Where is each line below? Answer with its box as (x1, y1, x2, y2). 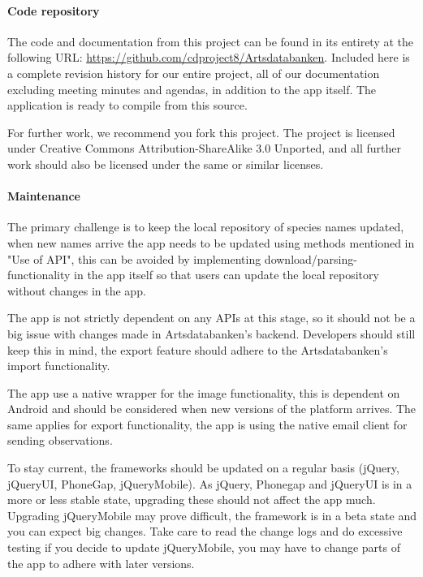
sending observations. (7, 432, 113, 449)
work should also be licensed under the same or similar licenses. (7, 155, 324, 172)
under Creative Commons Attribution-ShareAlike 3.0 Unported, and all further (7, 140, 401, 157)
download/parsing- (264, 250, 357, 267)
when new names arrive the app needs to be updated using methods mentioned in (7, 234, 415, 251)
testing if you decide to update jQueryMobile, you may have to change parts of (7, 539, 401, 556)
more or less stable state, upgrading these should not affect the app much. (7, 491, 376, 508)
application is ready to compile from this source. (7, 97, 248, 114)
